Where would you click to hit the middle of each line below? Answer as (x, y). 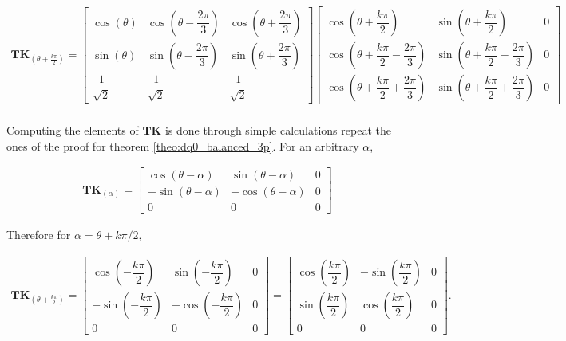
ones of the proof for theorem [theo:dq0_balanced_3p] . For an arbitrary (183, 145)
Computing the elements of (73, 130)
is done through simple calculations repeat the (278, 130)
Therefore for (39, 235)
